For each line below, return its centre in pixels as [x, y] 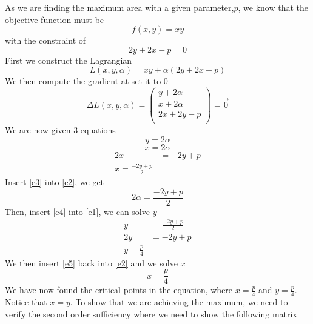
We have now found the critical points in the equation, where [119, 290]
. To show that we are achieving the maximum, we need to [179, 302]
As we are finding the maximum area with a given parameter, [119, 7]
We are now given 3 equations [60, 130]
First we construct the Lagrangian [69, 60]
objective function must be [55, 19]
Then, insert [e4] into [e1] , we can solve [77, 211]
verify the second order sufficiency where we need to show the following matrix [151, 313]
